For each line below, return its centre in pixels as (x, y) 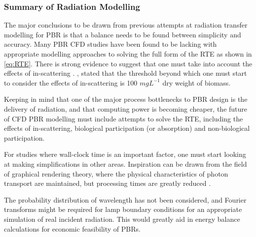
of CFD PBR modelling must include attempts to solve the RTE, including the (124, 118)
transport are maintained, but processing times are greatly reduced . (108, 183)
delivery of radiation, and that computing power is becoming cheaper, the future (126, 108)
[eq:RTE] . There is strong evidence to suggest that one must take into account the (128, 63)
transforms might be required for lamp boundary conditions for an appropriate (123, 209)
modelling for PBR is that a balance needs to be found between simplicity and (123, 34)
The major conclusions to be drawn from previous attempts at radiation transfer (126, 25)
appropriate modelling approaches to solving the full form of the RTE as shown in (128, 54)
